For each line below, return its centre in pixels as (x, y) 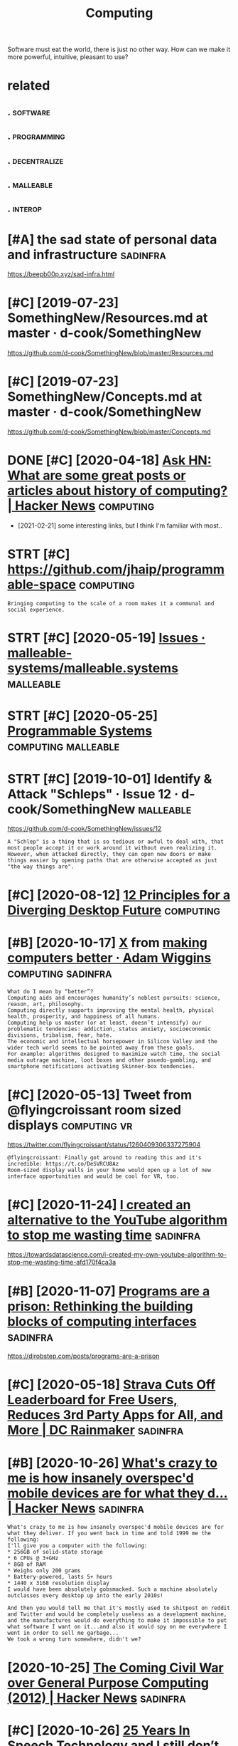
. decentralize (36, 161)
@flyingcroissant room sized (94, 1110)
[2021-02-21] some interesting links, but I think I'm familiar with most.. (120, 526)
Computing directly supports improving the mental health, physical (111, 1010)
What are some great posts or (97, 476)
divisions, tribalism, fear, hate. (60, 1035)
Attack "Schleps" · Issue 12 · (93, 794)
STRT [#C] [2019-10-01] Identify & (110, 779)
